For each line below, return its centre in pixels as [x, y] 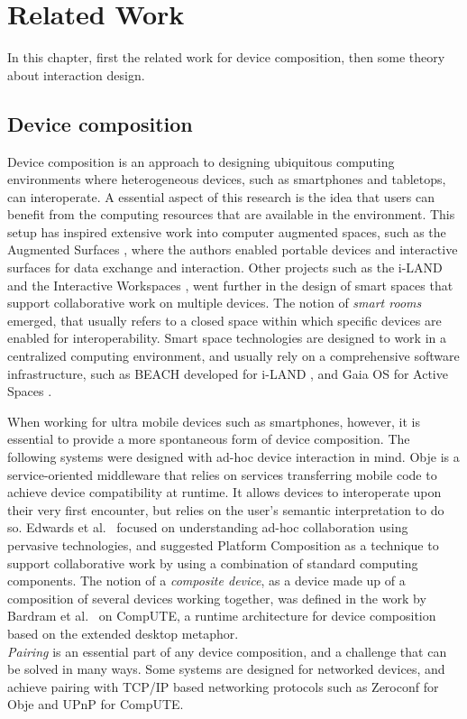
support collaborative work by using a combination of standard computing [213, 562]
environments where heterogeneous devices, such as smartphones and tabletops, [227, 179]
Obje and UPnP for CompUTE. [96, 704]
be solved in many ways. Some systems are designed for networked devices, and [226, 669]
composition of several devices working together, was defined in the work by [217, 598]
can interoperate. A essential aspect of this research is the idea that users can [221, 196]
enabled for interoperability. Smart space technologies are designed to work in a [227, 338]
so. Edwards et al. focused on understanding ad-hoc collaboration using [208, 527]
